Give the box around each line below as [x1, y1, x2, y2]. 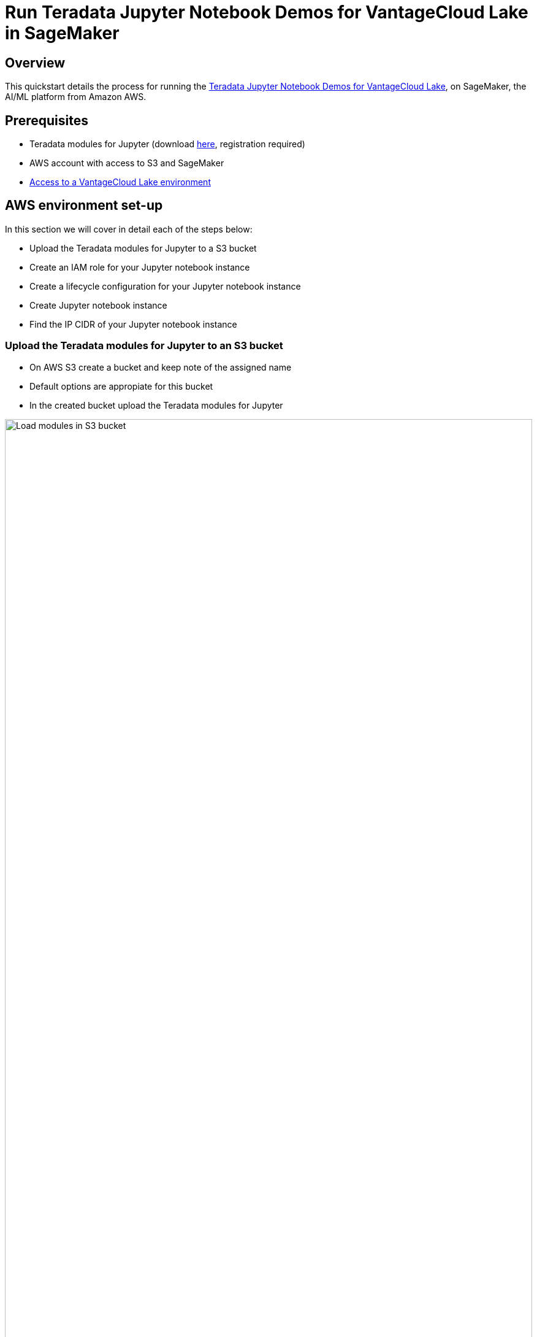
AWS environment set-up [5, 198, 163, 214]
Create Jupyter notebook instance [29, 299, 167, 310]
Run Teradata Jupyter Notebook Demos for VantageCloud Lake [5, 2, 528, 23]
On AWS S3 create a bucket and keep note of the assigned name [29, 361, 292, 372]
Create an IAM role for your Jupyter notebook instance [29, 261, 250, 272]
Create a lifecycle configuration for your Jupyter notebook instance [29, 280, 301, 291]
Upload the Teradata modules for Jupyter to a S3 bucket [29, 242, 257, 253]
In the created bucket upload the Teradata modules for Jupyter [29, 399, 283, 410]
